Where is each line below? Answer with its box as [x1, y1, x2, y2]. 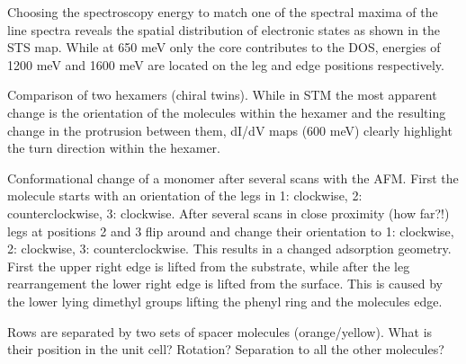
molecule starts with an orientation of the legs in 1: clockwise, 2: [7, 186, 363, 205]
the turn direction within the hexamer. [7, 138, 220, 157]
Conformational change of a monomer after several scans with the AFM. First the [7, 168, 459, 187]
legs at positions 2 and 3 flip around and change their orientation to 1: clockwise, [7, 221, 454, 240]
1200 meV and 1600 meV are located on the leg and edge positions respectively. [7, 55, 444, 74]
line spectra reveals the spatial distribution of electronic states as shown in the [7, 20, 441, 39]
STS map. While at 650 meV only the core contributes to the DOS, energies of [7, 38, 441, 57]
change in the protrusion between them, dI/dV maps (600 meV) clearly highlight [7, 120, 453, 139]
